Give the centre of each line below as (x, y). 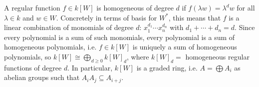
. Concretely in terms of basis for (107, 17)
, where (138, 56)
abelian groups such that (42, 77)
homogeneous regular (217, 56)
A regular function (32, 7)
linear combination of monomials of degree (69, 27)
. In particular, (90, 67)
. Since (245, 27)
